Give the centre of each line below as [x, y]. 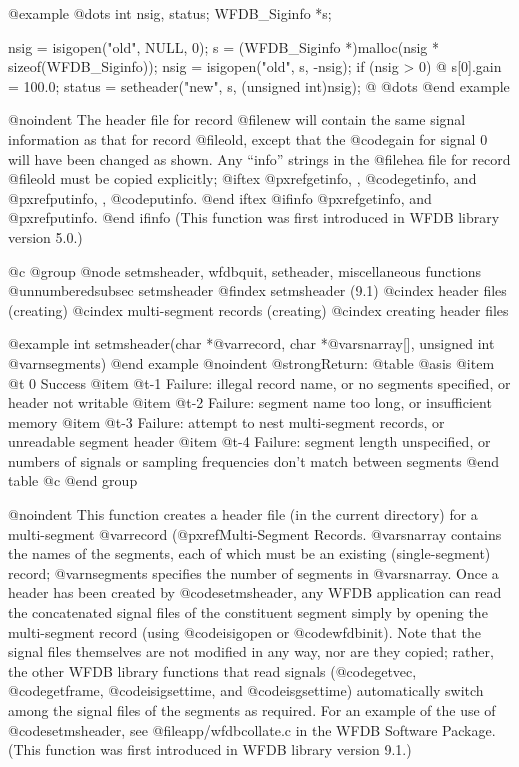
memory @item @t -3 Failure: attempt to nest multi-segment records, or [226, 421]
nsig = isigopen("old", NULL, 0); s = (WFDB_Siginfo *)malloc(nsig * [224, 46]
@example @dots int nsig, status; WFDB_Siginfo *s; [170, 13]
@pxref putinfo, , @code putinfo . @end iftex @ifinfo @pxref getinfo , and [220, 197]
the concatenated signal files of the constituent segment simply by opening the [248, 612]
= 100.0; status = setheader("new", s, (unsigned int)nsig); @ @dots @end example [259, 85]
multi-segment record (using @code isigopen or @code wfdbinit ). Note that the [244, 631]
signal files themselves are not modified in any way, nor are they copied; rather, [251, 651]
